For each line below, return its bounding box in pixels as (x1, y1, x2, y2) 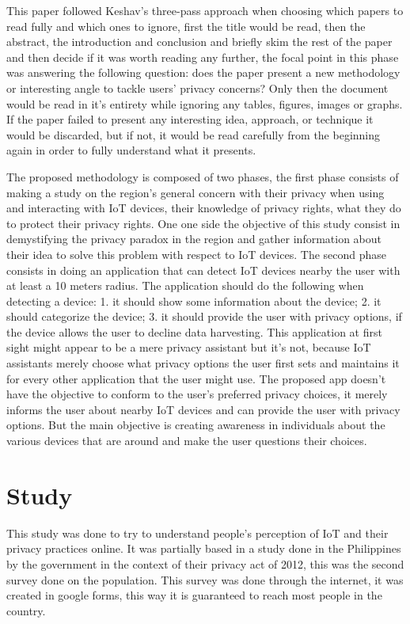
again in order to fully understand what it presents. (6, 142, 256, 158)
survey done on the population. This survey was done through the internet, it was (6, 571, 404, 588)
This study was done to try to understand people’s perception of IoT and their (6, 524, 389, 541)
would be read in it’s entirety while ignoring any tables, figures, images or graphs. (6, 95, 403, 112)
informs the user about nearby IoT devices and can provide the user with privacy (6, 401, 401, 417)
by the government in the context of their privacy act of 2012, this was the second (6, 555, 404, 572)
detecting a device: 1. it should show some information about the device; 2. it (6, 292, 382, 309)
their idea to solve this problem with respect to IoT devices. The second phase (6, 245, 387, 262)
